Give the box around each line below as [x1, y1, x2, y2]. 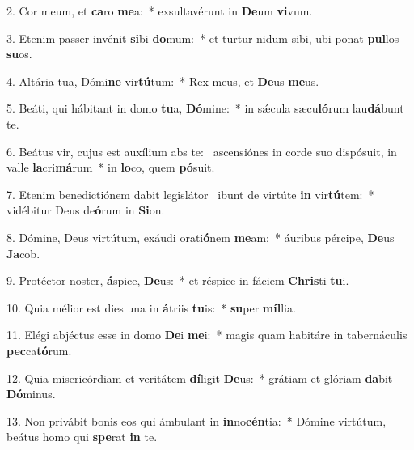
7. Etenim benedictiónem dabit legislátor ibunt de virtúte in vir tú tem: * [6, 185, 374, 202]
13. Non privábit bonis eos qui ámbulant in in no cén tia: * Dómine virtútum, [6, 412, 387, 429]
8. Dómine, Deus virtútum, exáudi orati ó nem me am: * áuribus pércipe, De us [6, 228, 395, 245]
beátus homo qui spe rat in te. [6, 428, 158, 445]
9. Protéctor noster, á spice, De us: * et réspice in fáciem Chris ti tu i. [6, 272, 349, 289]
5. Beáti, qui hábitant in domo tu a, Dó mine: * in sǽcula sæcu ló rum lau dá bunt [6, 100, 404, 117]
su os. [6, 45, 32, 62]
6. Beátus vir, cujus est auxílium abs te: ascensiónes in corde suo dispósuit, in [6, 142, 397, 159]
